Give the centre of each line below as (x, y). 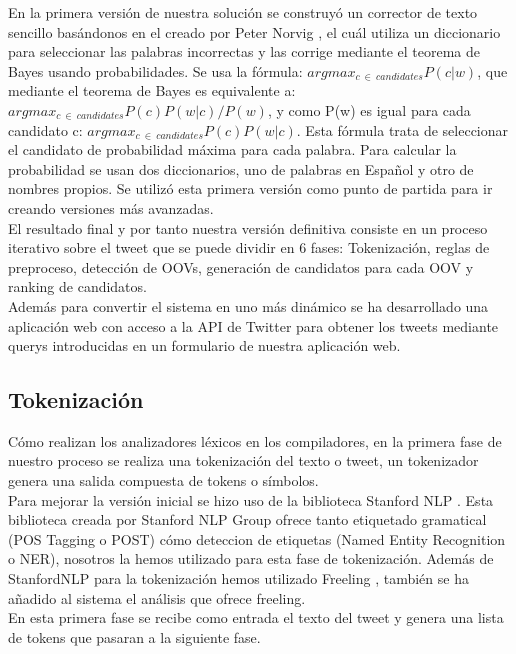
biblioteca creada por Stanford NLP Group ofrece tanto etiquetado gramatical (247, 519)
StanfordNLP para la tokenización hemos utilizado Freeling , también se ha (238, 578)
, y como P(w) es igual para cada (369, 109)
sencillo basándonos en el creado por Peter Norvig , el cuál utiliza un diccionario (254, 31)
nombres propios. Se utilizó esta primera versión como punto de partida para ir (250, 188)
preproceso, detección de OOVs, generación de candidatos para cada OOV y (241, 266)
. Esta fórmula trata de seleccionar (402, 129)
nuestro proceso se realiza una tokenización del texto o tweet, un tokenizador (243, 460)
